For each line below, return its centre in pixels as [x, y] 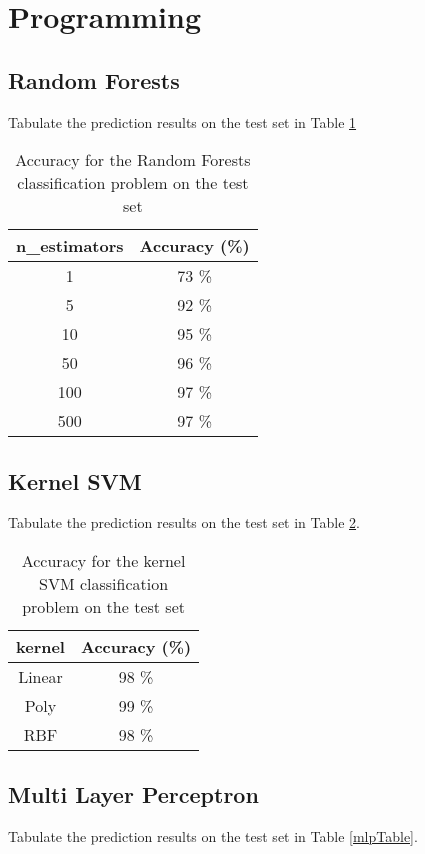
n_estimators [70, 246]
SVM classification [104, 583]
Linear [40, 676]
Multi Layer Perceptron [133, 794]
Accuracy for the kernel [103, 560]
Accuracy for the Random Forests [133, 160]
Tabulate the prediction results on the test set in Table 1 [182, 121]
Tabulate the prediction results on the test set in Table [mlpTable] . [213, 836]
